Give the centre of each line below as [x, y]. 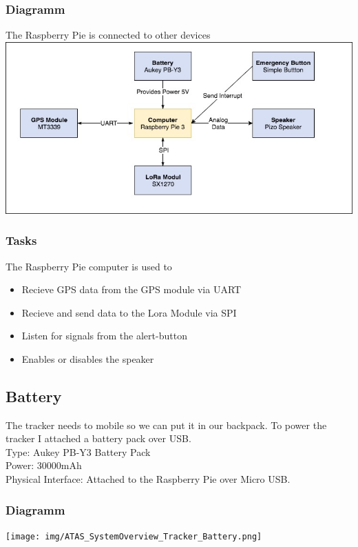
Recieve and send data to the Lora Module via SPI [129, 312]
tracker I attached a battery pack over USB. [98, 438]
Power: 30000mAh [44, 465]
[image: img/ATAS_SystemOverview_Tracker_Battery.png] [134, 536]
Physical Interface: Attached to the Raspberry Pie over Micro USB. [148, 479]
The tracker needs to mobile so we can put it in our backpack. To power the [166, 425]
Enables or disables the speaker [88, 358]
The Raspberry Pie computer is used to [89, 266]
